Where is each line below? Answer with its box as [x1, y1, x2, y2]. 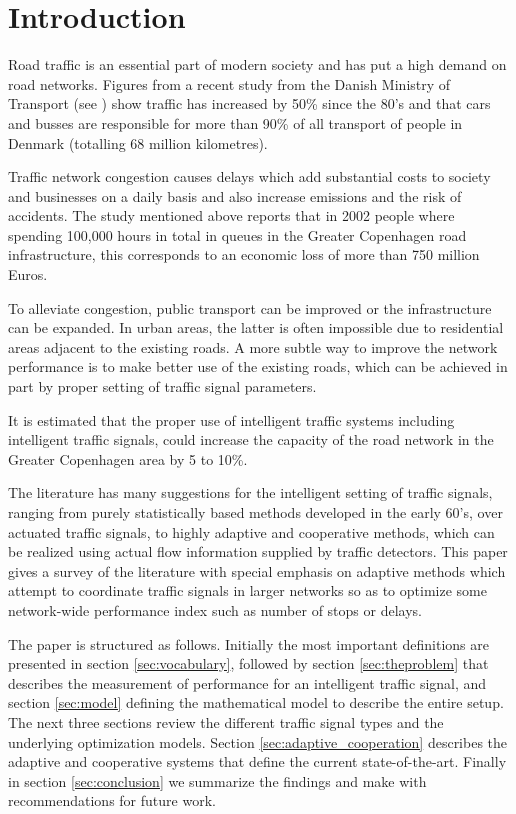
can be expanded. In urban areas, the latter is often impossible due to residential [8, 317, 504, 338]
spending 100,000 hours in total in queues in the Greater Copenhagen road [8, 224, 467, 245]
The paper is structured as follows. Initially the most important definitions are [8, 633, 489, 654]
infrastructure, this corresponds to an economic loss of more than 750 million [8, 244, 480, 265]
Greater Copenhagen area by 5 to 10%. [8, 448, 248, 469]
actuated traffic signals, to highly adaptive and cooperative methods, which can [8, 521, 495, 542]
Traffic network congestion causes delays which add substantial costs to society [8, 166, 491, 187]
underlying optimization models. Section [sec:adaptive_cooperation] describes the [8, 731, 508, 752]
